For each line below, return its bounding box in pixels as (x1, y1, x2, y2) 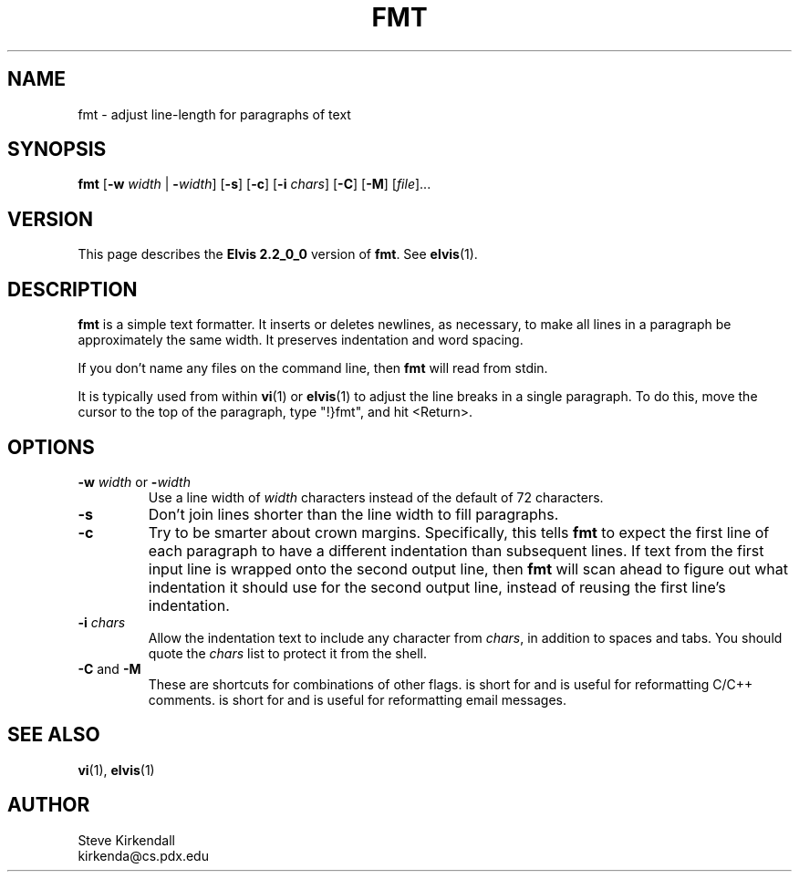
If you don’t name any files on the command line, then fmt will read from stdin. (78, 360, 548, 377)
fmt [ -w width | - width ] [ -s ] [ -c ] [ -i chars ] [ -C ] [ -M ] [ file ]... (78, 176, 431, 192)
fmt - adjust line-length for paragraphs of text (78, 106, 351, 122)
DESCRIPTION (7, 277, 138, 301)
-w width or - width (78, 473, 191, 490)
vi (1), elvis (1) (78, 761, 155, 778)
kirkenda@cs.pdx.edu (78, 847, 209, 863)
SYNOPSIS (7, 138, 107, 161)
